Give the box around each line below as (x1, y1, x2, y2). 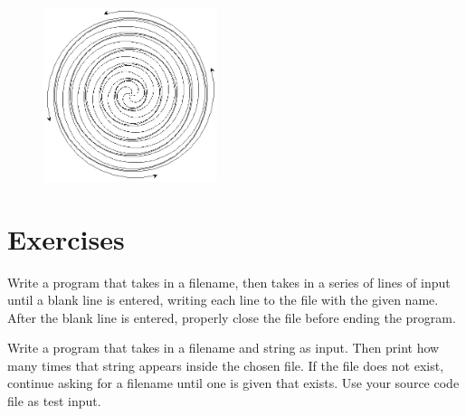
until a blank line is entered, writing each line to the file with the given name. (7, 290, 439, 309)
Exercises (7, 220, 125, 257)
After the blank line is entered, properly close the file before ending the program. (7, 307, 456, 326)
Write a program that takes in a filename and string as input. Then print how (7, 338, 440, 357)
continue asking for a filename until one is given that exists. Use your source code (7, 373, 460, 392)
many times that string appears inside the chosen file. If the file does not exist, (7, 355, 444, 374)
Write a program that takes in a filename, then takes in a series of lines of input (7, 272, 451, 291)
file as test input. (7, 392, 101, 411)
